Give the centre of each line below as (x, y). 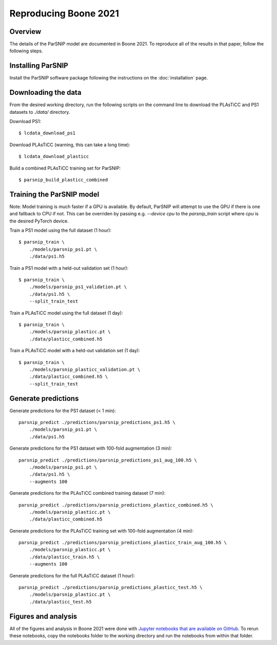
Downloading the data (45, 93)
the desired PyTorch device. (39, 221)
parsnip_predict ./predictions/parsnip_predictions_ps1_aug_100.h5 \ (108, 460)
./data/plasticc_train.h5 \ (64, 557)
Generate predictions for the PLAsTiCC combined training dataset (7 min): (87, 493)
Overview (25, 32)
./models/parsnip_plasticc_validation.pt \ (85, 369)
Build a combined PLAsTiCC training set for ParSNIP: (65, 168)
